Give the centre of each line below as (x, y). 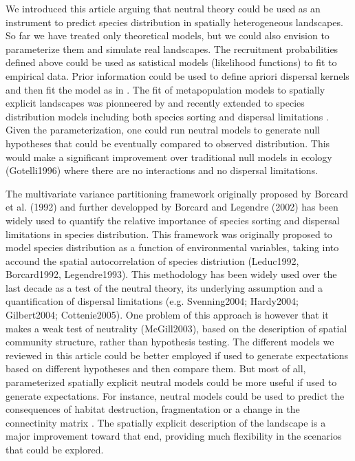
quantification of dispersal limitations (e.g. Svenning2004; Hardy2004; (152, 301)
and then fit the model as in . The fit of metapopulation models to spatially (165, 89)
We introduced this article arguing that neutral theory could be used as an (163, 8)
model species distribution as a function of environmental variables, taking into (172, 247)
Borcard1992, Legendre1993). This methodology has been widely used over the (171, 274)
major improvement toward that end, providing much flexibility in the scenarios (174, 436)
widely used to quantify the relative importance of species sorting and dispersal (173, 220)
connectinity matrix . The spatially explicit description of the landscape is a (166, 422)
